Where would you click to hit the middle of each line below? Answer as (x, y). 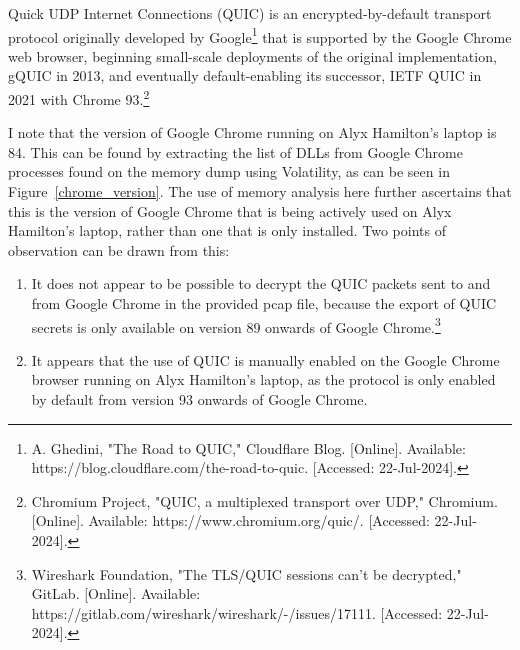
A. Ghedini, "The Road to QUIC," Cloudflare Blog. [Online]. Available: (248, 447)
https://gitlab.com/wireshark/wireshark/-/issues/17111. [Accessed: (237, 612)
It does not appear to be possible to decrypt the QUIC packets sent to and (261, 283)
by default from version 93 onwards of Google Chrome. (199, 399)
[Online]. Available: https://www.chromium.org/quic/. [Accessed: (230, 520)
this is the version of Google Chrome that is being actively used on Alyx (230, 210)
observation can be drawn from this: (119, 249)
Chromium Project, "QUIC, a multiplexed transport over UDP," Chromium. (264, 500)
